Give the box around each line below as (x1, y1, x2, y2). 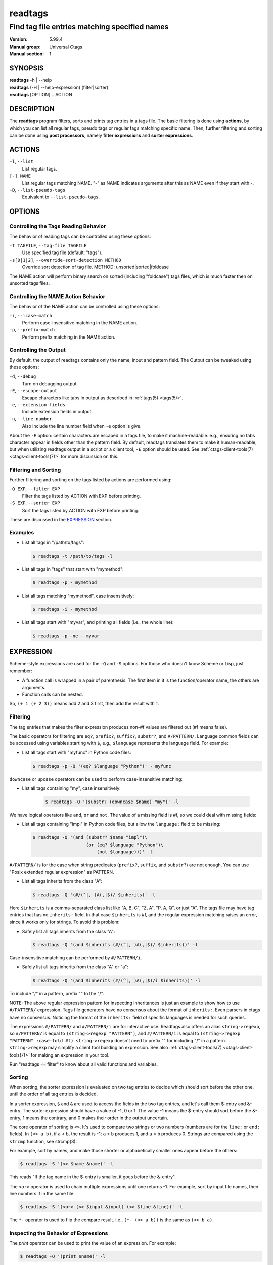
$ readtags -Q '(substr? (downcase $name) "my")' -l (45, 799, 179, 805)
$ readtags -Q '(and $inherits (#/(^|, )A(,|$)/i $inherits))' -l (32, 978, 201, 984)
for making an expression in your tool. (30, 1051, 110, 1058)
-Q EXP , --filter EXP (9, 486, 60, 492)
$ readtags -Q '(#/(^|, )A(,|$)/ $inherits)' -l (32, 892, 156, 898)
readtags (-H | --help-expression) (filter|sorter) (9, 84, 109, 91)
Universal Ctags (49, 44, 83, 50)
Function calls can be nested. (22, 691, 83, 698)
